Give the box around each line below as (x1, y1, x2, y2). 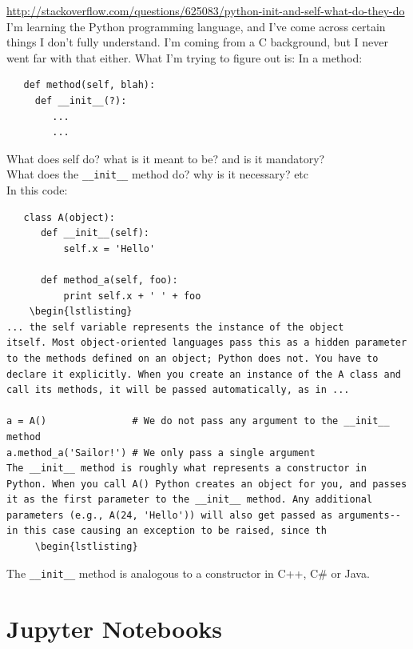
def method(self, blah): (23, 79, 156, 91)
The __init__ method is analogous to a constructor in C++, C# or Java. (6, 564, 370, 581)
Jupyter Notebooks (6, 611, 222, 644)
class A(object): (23, 211, 116, 223)
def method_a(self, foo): (40, 274, 178, 286)
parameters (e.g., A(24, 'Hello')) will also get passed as (6, 509, 333, 521)
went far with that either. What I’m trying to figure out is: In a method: (6, 49, 363, 66)
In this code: (6, 182, 68, 198)
